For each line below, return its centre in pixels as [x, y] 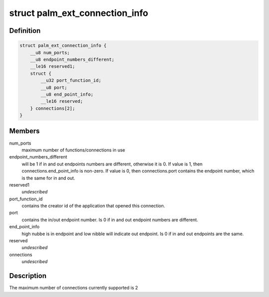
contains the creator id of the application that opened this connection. [93, 206]
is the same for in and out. [49, 178]
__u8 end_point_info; [67, 94]
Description [28, 276]
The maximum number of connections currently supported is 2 [73, 288]
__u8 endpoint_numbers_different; [72, 59]
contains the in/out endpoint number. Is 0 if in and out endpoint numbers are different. [110, 220]
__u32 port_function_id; [71, 80]
